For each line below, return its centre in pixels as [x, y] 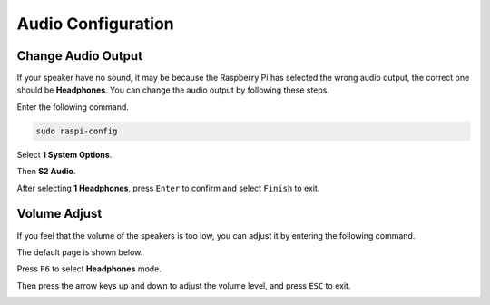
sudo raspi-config [77, 131]
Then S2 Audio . [46, 172]
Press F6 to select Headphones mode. [89, 269]
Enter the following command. [73, 107]
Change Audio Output [80, 56]
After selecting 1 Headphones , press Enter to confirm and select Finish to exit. [168, 188]
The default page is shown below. [80, 252]
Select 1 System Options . [64, 154]
